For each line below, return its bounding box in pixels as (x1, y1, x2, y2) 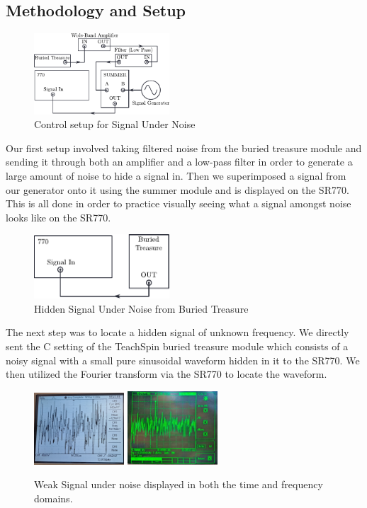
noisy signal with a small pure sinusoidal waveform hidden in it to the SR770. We (6, 352, 360, 367)
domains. (34, 490, 73, 505)
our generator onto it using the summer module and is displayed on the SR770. (6, 182, 349, 197)
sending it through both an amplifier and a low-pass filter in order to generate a (6, 154, 353, 169)
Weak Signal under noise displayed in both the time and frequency (34, 477, 323, 492)
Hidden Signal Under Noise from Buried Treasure (34, 301, 249, 316)
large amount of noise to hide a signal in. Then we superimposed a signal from (6, 168, 346, 183)
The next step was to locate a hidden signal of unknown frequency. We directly (6, 325, 349, 340)
